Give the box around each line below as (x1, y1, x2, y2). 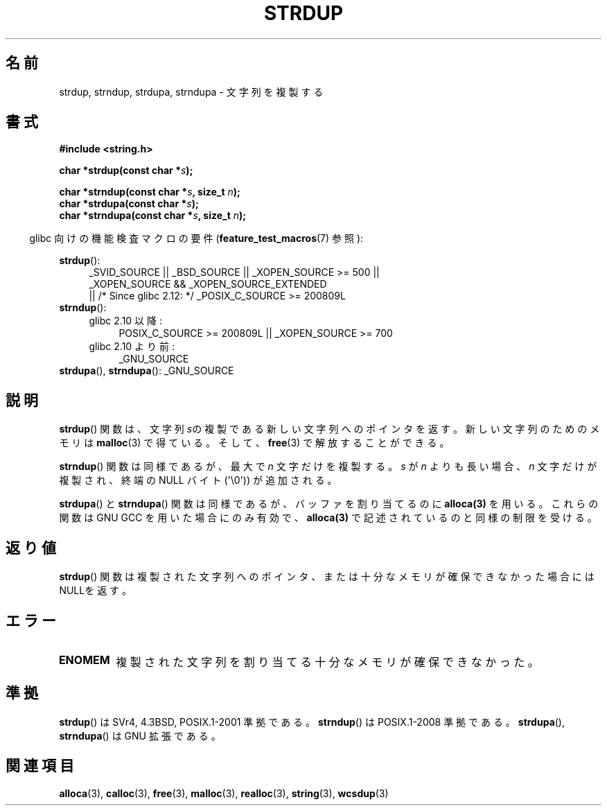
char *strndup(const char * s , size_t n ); (59, 186, 240, 198)
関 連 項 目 (6, 757, 74, 775)
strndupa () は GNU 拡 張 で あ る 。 (59, 729, 221, 742)
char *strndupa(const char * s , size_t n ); (59, 209, 247, 222)
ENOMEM (58, 652, 110, 667)
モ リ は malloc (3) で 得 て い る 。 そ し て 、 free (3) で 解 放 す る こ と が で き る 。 (59, 437, 450, 449)
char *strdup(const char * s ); (59, 164, 193, 177)
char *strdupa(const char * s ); (59, 198, 199, 210)
